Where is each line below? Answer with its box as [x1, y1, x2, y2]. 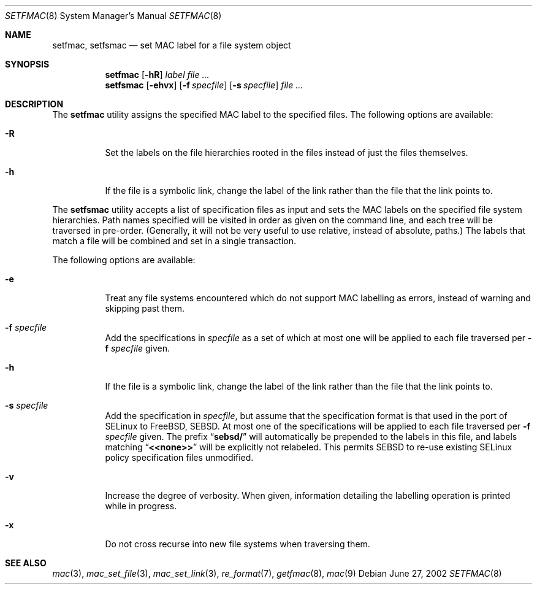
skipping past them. [105, 303, 185, 314]
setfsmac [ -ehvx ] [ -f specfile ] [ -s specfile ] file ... [105, 80, 303, 90]
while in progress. [105, 501, 177, 511]
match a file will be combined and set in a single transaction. [52, 236, 296, 246]
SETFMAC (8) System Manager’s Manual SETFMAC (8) [5, 10, 222, 21]
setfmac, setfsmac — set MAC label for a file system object [52, 40, 291, 50]
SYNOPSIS [5, 59, 50, 69]
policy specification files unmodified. [105, 452, 254, 463]
